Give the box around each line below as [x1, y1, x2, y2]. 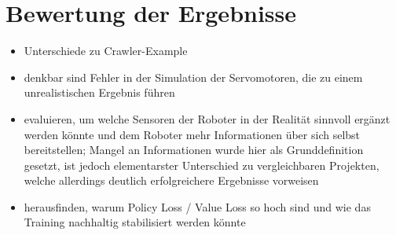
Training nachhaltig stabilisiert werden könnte [24, 214, 246, 230]
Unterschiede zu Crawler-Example [24, 42, 188, 59]
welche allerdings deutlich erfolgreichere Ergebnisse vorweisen [24, 172, 319, 189]
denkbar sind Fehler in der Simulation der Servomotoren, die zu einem [24, 68, 363, 85]
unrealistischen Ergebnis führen [24, 84, 175, 101]
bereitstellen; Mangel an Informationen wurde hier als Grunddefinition [24, 141, 364, 158]
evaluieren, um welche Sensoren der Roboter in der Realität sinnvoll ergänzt [24, 110, 390, 127]
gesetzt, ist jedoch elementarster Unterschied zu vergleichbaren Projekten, [24, 156, 379, 173]
